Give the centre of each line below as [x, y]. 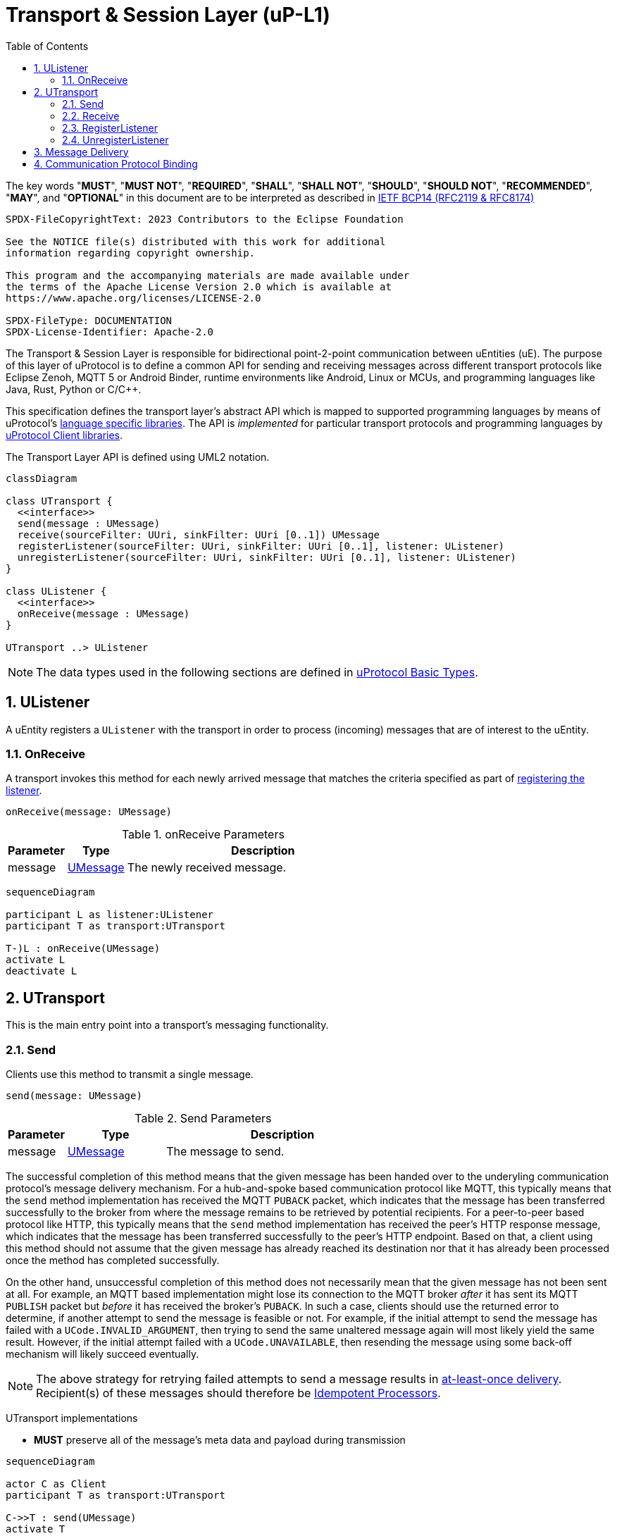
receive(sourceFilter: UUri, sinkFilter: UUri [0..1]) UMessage [199, 534]
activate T [36, 1529]
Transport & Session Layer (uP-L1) [168, 15]
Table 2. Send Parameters [203, 1118]
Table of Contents [47, 46]
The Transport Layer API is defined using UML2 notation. [138, 457]
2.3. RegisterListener [110, 128]
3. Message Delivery [81, 151]
